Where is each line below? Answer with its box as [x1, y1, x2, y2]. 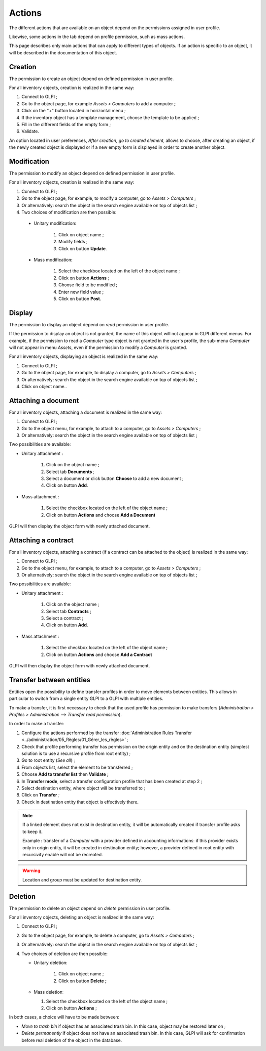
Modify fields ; [58, 239, 88, 245]
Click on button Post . [58, 296, 101, 302]
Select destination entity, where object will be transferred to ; [21, 785, 145, 791]
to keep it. [22, 829, 43, 834]
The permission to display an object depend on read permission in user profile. [9, 321, 169, 327]
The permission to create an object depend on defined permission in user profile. [9, 76, 174, 82]
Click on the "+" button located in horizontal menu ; [21, 108, 126, 114]
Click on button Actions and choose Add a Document [46, 512, 156, 518]
